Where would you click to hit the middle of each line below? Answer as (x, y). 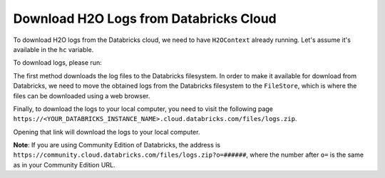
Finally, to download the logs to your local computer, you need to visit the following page (143, 109)
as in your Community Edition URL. (64, 164)
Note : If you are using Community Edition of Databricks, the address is (117, 145)
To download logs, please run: (58, 63)
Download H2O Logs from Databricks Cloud (145, 19)
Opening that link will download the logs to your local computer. (107, 132)
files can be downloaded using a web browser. (82, 95)
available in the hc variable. (53, 49)
